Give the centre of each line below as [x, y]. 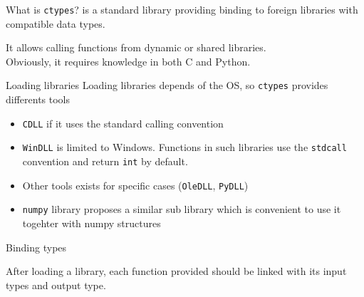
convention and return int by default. [105, 161]
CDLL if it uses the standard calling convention [123, 123]
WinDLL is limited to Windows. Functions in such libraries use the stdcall [184, 147]
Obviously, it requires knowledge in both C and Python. [128, 61]
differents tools [38, 99]
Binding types [36, 247]
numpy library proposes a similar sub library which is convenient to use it [182, 209]
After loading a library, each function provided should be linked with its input [176, 271]
